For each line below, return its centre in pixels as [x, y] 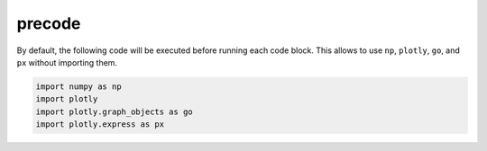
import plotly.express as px [100, 124]
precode [49, 23]
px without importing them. [67, 62]
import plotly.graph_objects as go [114, 111]
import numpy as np [78, 86]
